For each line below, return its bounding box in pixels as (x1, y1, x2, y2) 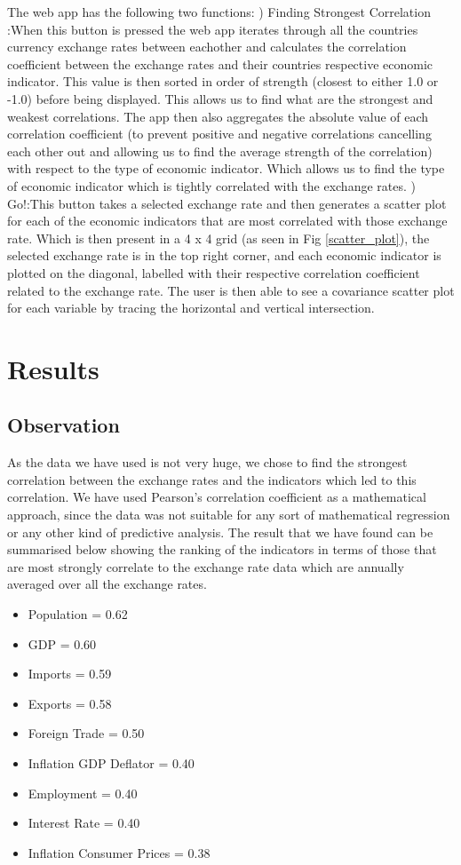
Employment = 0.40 (28, 783, 138, 802)
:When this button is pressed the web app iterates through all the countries (7, 20, 418, 38)
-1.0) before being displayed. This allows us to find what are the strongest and (7, 89, 433, 107)
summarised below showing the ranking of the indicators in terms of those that (7, 540, 437, 559)
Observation (7, 411, 120, 439)
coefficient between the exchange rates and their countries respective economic (7, 54, 433, 73)
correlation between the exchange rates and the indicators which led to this (7, 470, 417, 488)
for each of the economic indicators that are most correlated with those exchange (7, 211, 448, 230)
